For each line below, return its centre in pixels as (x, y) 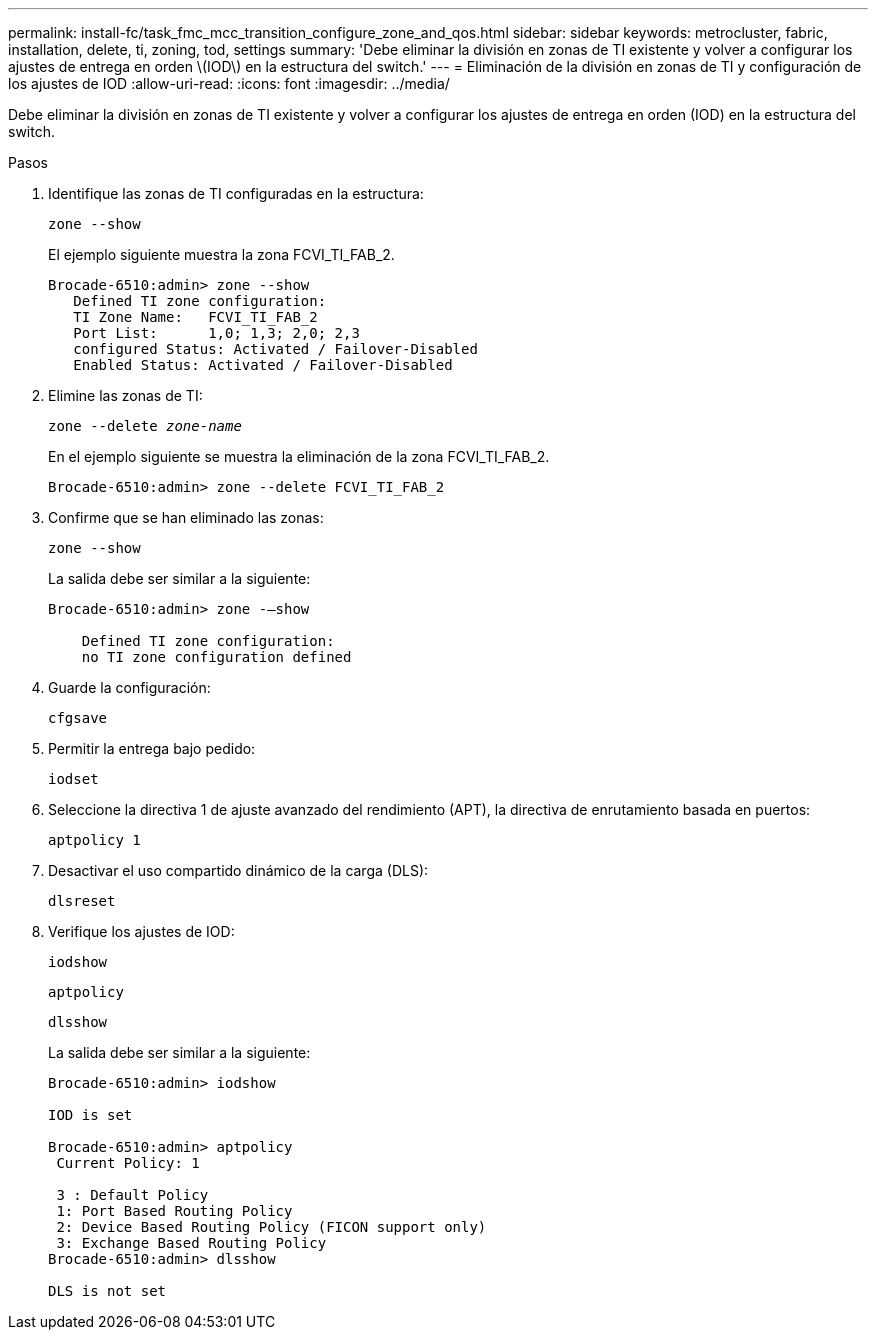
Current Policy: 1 (128, 1163)
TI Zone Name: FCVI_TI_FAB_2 (195, 317)
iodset (73, 779)
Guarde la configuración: (129, 687)
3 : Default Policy (132, 1195)
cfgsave (78, 718)
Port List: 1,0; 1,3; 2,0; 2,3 (216, 333)
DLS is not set (107, 1291)
